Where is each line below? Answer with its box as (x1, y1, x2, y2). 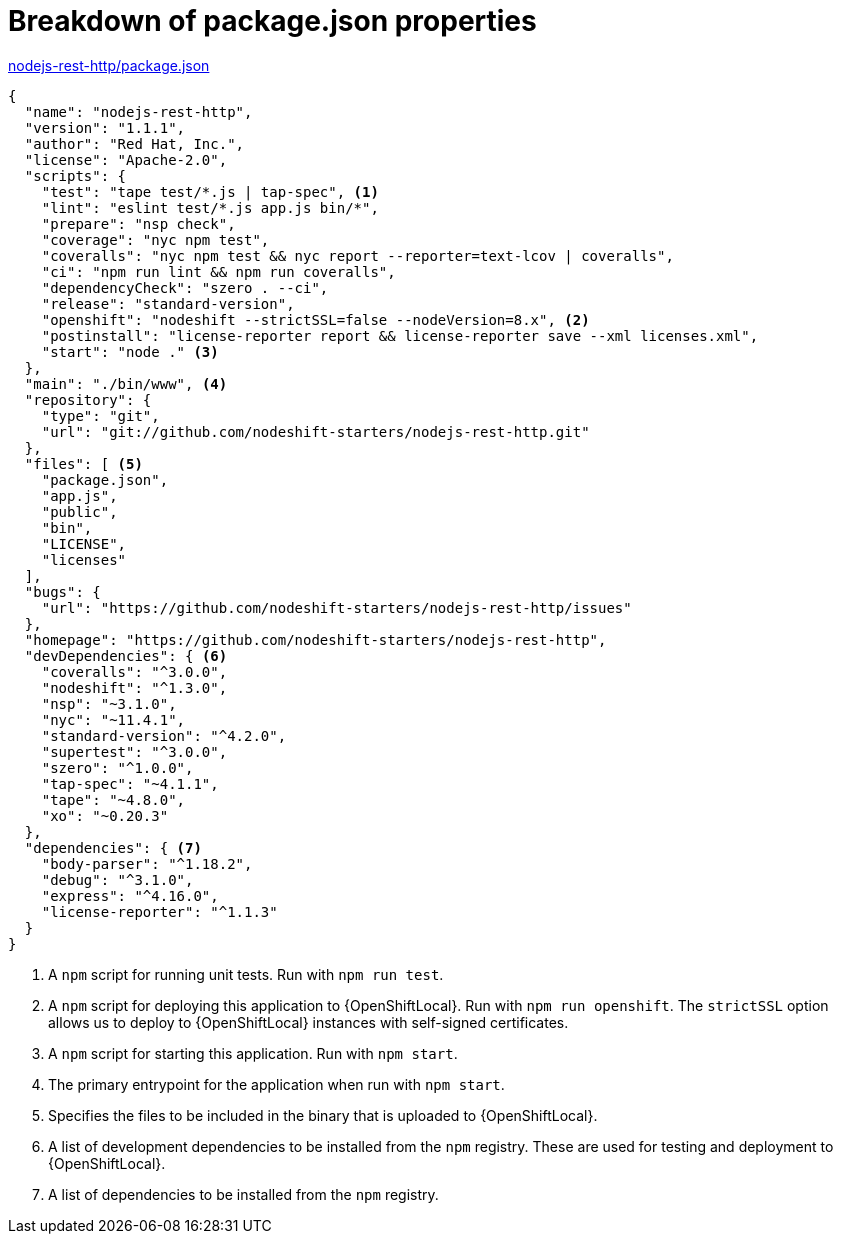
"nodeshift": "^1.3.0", (41, 679, 228, 696)
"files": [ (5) (24, 455, 143, 472)
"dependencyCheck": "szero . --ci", (41, 279, 329, 296)
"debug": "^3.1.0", (41, 871, 194, 888)
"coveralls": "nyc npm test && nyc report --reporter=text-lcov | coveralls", (41, 247, 674, 264)
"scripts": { (24, 167, 127, 184)
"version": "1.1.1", (24, 119, 186, 136)
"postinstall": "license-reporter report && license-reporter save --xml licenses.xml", (41, 327, 759, 344)
